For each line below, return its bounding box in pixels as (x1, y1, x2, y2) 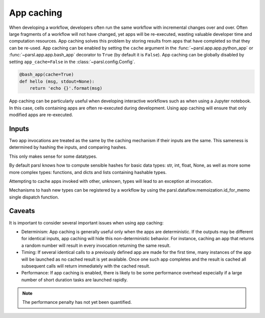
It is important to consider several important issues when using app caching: (9, 220, 164, 225)
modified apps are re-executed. (9, 112, 73, 118)
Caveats (9, 207, 35, 215)
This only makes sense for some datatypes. (9, 153, 98, 159)
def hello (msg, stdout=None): (19, 78, 95, 84)
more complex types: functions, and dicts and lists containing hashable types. (9, 169, 167, 175)
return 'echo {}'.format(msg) (29, 86, 103, 91)
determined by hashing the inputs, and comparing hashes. (9, 145, 127, 150)
